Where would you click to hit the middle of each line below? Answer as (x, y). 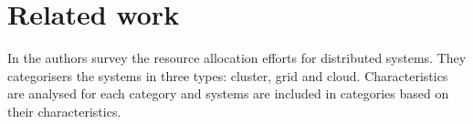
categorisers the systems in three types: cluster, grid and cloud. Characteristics (228, 75)
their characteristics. (64, 111)
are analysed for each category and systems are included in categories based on (228, 93)
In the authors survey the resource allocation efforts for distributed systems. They (237, 58)
